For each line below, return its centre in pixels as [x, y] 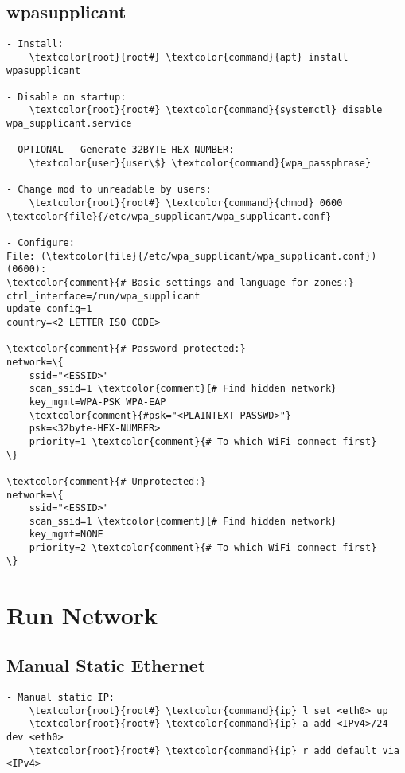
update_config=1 [49, 309]
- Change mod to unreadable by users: [109, 190]
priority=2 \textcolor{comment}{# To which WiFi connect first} [203, 548]
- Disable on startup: [66, 97]
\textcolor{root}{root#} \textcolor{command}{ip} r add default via [214, 750]
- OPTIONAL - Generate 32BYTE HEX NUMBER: [121, 150]
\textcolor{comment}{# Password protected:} [126, 349]
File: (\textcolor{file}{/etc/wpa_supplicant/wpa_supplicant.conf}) [192, 256]
